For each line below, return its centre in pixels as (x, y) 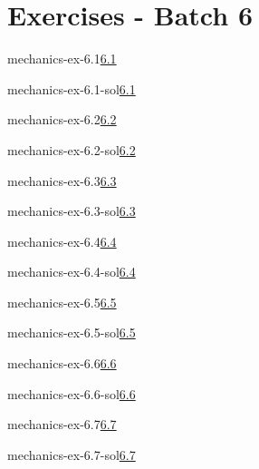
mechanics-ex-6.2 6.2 (62, 119)
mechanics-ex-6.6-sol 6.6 (72, 393)
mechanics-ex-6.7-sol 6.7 (72, 454)
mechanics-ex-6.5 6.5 (62, 302)
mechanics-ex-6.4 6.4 (62, 241)
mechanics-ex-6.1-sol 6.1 (72, 88)
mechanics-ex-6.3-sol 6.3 (72, 211)
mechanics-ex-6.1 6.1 (62, 59)
